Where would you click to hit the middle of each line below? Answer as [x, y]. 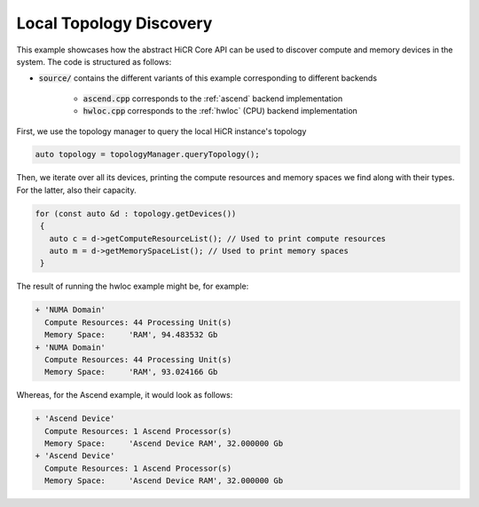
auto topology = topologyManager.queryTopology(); [148, 154]
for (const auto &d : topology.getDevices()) [136, 214]
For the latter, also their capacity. [76, 190]
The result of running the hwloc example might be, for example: [133, 286]
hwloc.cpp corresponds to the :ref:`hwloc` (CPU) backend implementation [220, 111]
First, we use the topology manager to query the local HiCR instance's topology [161, 131]
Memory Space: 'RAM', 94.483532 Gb [131, 335]
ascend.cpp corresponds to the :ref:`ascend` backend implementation [213, 99]
